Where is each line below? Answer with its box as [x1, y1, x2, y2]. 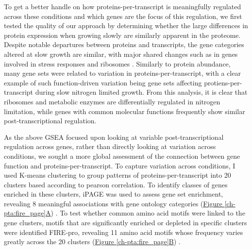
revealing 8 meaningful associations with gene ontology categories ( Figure [4, 198, 222, 208]
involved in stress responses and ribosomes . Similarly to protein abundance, [4, 58, 231, 68]
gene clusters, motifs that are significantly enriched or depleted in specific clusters [4, 217, 247, 228]
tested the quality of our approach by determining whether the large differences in [4, 20, 248, 31]
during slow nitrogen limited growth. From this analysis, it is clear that [35, 87, 248, 97]
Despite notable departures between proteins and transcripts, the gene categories [4, 39, 244, 50]
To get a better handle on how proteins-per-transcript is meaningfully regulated [4, 1, 241, 11]
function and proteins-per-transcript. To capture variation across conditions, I [4, 160, 235, 170]
